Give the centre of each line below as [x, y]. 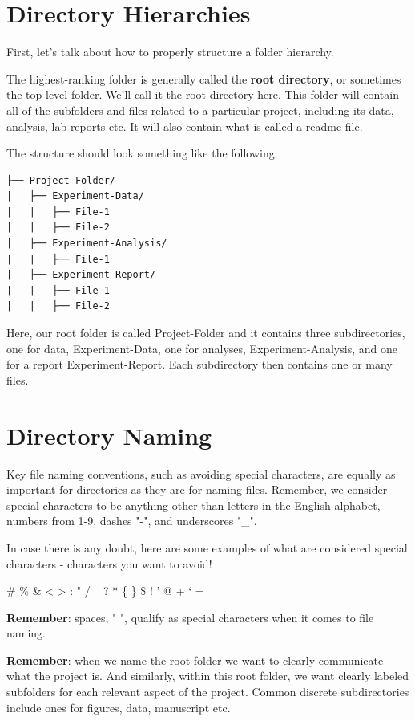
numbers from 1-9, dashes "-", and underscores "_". [132, 521]
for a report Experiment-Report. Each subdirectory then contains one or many [199, 364]
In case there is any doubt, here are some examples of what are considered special [207, 547]
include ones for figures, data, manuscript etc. [119, 707]
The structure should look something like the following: [142, 153]
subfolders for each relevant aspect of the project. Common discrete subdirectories [208, 692]
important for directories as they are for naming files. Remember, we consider [197, 489]
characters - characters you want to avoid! [109, 563]
